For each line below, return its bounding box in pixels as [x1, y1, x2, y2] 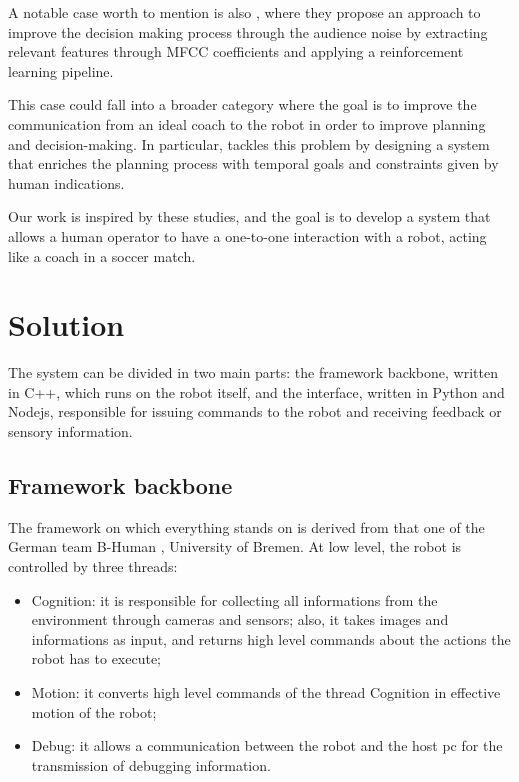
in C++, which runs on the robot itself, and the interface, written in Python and [8, 381, 505, 402]
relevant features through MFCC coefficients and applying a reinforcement [8, 41, 464, 62]
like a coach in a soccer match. [8, 245, 196, 266]
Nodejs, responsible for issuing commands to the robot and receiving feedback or [8, 401, 502, 422]
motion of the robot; [31, 701, 157, 722]
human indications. [8, 172, 125, 193]
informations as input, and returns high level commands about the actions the [31, 628, 511, 649]
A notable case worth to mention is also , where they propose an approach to [8, 2, 481, 22]
